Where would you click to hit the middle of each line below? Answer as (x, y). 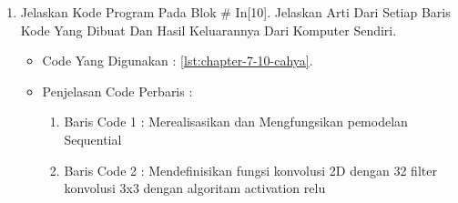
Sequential (93, 139)
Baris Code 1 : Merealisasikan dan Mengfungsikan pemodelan (236, 122)
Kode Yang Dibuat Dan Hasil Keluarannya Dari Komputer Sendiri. (209, 30)
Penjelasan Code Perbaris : (117, 91)
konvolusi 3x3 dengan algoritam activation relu (195, 188)
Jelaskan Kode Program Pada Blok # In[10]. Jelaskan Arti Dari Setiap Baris (235, 12)
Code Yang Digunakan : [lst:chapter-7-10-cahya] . (178, 61)
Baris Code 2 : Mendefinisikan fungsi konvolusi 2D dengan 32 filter (250, 170)
